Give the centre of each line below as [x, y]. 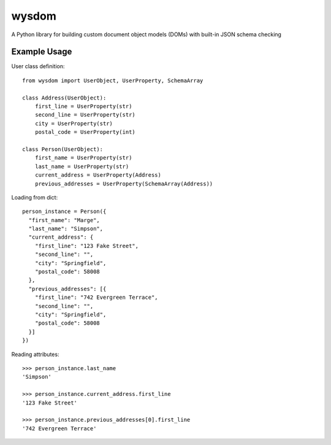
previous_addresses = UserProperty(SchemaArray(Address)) [124, 184]
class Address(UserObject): [64, 98]
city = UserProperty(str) [74, 123]
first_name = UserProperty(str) [83, 158]
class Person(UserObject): [63, 149]
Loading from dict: [35, 197]
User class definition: [38, 66]
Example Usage [42, 52]
